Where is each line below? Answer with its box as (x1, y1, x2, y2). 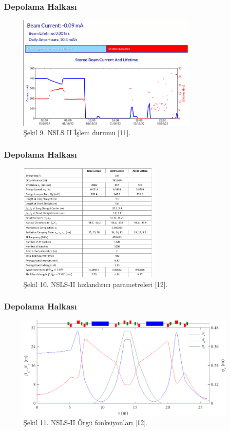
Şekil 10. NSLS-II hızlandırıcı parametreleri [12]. (23, 279, 168, 289)
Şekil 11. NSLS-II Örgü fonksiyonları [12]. (23, 417, 148, 427)
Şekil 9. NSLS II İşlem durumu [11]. (23, 127, 131, 138)
